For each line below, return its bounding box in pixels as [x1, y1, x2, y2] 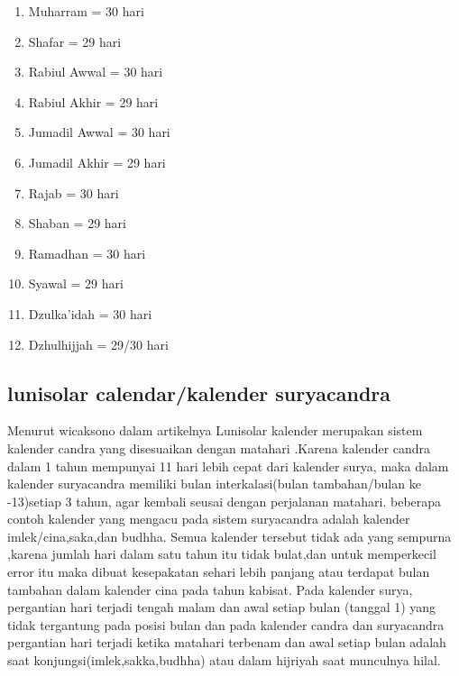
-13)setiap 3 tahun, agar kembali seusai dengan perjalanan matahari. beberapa [7, 491, 442, 510]
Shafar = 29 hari [28, 32, 122, 50]
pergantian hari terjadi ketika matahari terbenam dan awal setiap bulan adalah [7, 633, 446, 652]
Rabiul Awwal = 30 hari [28, 62, 163, 81]
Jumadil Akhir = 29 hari [28, 152, 166, 171]
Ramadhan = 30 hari [28, 243, 146, 262]
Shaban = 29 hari [28, 214, 126, 233]
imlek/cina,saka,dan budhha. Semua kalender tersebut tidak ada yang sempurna [7, 526, 452, 545]
